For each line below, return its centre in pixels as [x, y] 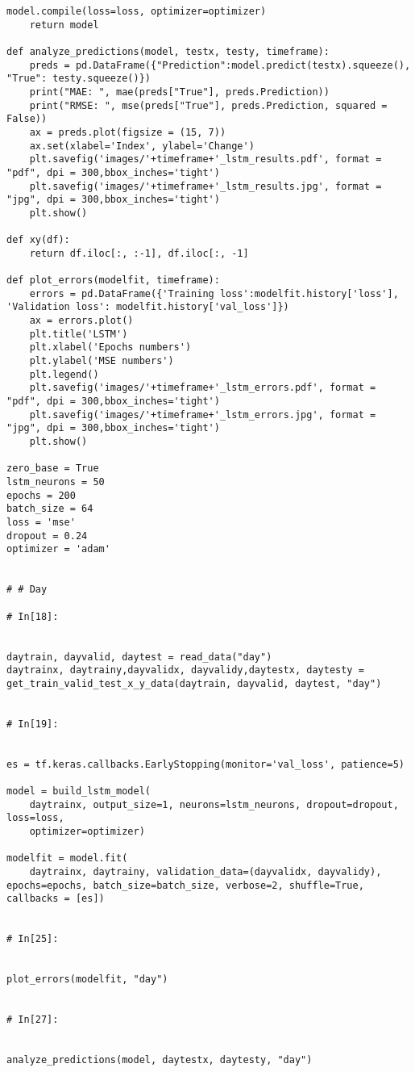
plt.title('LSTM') [79, 334]
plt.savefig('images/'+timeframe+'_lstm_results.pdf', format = [205, 159]
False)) [27, 119]
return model [64, 25]
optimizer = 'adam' [58, 549]
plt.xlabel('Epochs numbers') [110, 348]
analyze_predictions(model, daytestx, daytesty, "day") [160, 1060]
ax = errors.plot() [81, 321]
